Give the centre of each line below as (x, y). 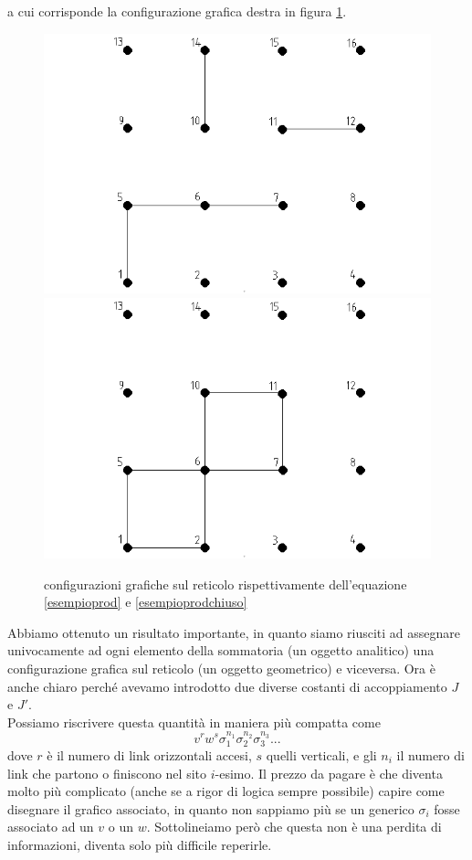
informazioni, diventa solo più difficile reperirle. (140, 844)
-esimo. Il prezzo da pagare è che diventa (329, 773)
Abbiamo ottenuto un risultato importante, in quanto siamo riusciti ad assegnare (234, 632)
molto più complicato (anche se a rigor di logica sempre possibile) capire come (226, 791)
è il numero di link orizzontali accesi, (149, 754)
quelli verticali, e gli (321, 754)
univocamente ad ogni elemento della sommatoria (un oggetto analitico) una (221, 650)
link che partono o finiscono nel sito (107, 773)
